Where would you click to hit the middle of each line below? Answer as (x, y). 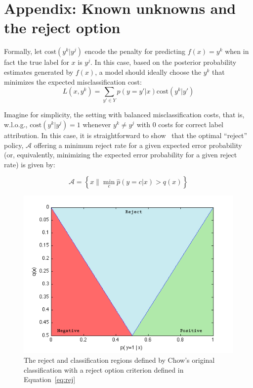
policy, (14, 145)
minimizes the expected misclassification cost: (73, 81)
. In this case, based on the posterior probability (164, 62)
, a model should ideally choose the (148, 72)
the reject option (62, 27)
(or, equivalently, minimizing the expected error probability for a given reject (121, 155)
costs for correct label (191, 124)
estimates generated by (39, 72)
